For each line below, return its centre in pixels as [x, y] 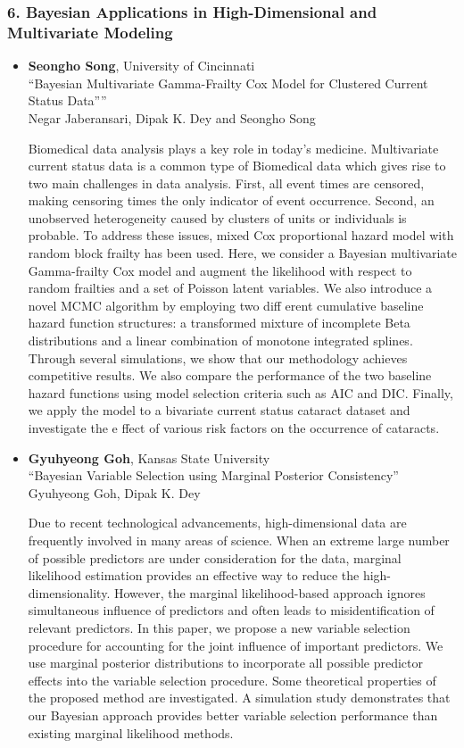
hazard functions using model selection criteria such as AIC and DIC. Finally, [240, 392]
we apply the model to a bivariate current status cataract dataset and [219, 410]
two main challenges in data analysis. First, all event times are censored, [226, 183]
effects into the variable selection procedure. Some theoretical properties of [232, 680]
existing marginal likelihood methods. [131, 732]
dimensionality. [69, 592]
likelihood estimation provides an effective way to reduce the [194, 575]
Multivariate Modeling [90, 32]
